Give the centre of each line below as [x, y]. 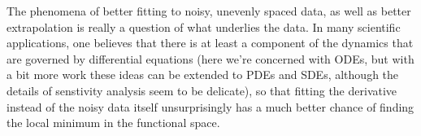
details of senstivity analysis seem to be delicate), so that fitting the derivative [202, 90]
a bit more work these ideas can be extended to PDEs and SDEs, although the [203, 75]
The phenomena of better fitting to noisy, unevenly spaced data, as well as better [209, 11]
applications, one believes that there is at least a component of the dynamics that [210, 43]
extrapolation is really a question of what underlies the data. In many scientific [204, 26]
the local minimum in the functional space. [113, 123]
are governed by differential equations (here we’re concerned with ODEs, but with [210, 58]
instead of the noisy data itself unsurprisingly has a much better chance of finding [210, 106]
